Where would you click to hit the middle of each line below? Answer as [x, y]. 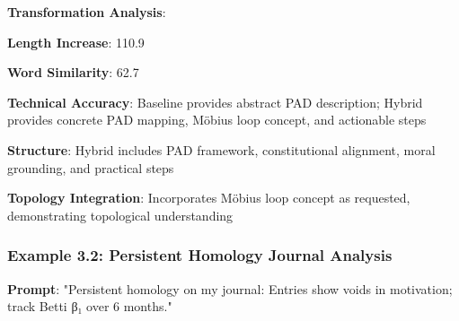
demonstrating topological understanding [120, 215]
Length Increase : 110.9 [76, 42]
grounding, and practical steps [91, 167]
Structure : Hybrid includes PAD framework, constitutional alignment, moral [221, 149]
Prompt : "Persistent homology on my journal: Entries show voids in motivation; [230, 288]
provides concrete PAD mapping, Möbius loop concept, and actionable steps [217, 120]
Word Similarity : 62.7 [73, 72]
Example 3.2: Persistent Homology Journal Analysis [200, 255]
